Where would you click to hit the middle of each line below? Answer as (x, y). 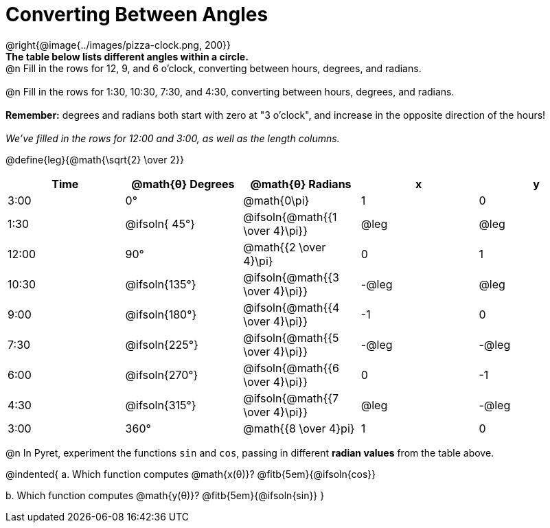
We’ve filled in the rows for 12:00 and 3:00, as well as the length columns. (173, 138)
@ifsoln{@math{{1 (290, 217)
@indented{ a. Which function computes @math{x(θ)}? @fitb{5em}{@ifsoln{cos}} (191, 474)
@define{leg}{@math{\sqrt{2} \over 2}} (95, 159)
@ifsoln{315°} (161, 405)
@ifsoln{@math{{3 (291, 277)
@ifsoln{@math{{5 (291, 337)
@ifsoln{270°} (162, 375)
